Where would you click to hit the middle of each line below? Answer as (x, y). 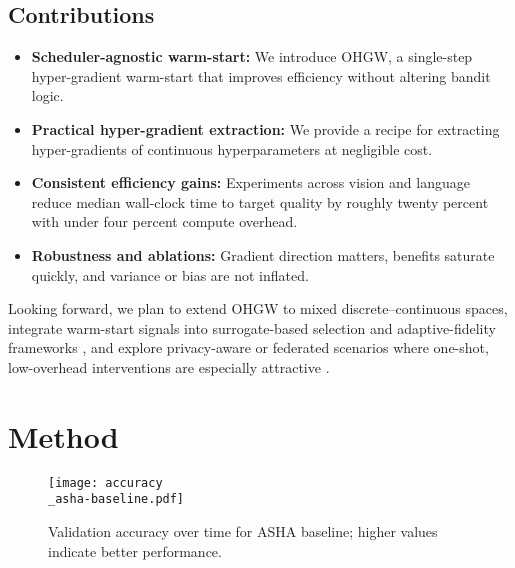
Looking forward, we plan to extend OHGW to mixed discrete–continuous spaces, (258, 308)
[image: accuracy (105, 482)
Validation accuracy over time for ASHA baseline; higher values (243, 530)
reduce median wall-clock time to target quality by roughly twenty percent (260, 201)
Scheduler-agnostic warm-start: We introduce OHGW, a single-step (252, 56)
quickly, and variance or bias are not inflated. (170, 274)
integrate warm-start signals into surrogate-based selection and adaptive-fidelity (252, 327)
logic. (47, 95)
